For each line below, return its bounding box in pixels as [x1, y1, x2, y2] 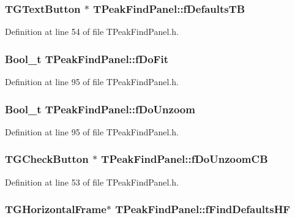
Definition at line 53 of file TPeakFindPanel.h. [5, 175, 179, 188]
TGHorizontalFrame [5, 201, 106, 217]
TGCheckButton [5, 151, 89, 167]
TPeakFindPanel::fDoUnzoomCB [101, 151, 268, 167]
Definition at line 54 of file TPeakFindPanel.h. [5, 25, 179, 38]
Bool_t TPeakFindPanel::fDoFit [5, 51, 168, 66]
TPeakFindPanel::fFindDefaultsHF [115, 201, 291, 217]
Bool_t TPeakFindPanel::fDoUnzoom [5, 101, 195, 116]
